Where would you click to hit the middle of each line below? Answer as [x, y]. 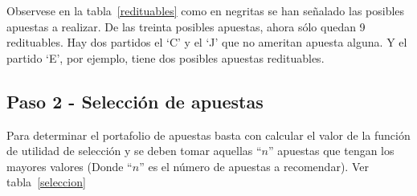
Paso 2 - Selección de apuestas [135, 101]
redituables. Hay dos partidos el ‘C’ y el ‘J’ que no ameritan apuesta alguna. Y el [207, 42]
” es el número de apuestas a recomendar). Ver [254, 166]
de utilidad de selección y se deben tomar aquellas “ [134, 151]
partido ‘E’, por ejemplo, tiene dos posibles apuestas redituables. [166, 57]
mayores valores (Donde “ [69, 166]
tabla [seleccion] [46, 182]
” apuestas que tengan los [331, 151]
